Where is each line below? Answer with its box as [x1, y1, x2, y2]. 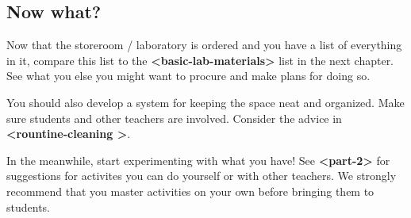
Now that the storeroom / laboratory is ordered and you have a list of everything [6, 36, 402, 53]
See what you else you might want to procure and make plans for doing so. [6, 67, 371, 84]
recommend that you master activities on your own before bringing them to [6, 182, 375, 199]
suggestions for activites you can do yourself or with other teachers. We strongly [6, 167, 397, 184]
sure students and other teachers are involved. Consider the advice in [6, 109, 342, 126]
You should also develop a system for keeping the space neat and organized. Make [6, 94, 405, 110]
